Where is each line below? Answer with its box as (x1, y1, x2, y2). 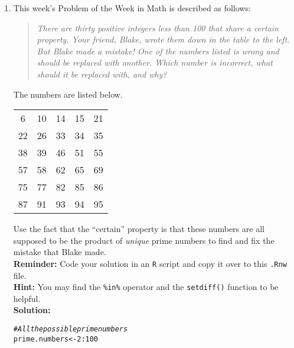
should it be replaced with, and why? (37, 67, 167, 80)
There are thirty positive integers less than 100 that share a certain (37, 21, 279, 34)
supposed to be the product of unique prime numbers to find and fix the (13, 234, 275, 246)
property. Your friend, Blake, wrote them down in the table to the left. (37, 33, 290, 46)
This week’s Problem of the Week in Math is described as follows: (13, 2, 251, 14)
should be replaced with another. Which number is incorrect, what (37, 56, 273, 69)
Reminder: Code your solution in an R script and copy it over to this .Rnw (13, 257, 287, 269)
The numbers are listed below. (13, 88, 123, 100)
